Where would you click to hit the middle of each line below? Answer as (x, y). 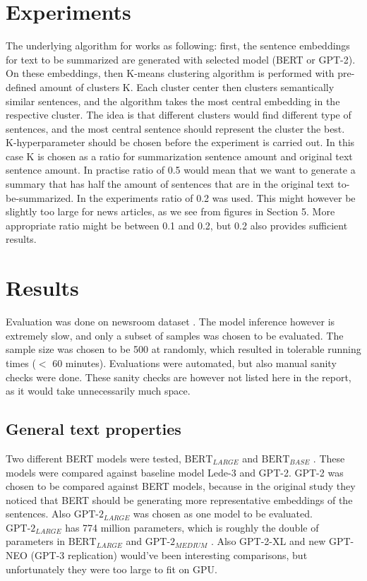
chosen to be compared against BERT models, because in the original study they (181, 486)
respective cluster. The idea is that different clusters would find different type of (179, 115)
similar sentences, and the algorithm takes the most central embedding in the (173, 101)
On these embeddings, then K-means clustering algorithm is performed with (170, 73)
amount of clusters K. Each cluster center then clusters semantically (187, 86)
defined (21, 86)
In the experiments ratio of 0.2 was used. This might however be (216, 197)
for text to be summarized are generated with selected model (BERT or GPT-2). (181, 59)
